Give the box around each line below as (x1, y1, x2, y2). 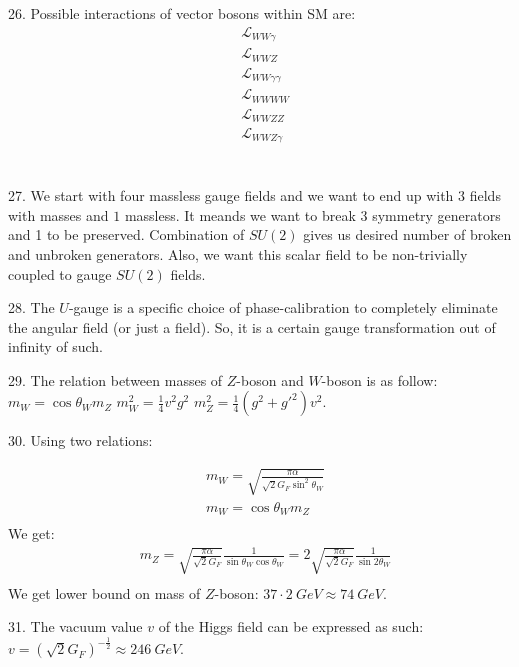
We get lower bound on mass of (8, 582, 201, 603)
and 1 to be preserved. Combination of (8, 224, 245, 245)
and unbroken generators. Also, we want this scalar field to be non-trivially (8, 243, 468, 264)
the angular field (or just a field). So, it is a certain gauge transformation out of (8, 316, 496, 337)
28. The (8, 297, 55, 318)
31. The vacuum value (8, 616, 143, 637)
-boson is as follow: (321, 369, 438, 390)
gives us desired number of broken (303, 224, 512, 245)
